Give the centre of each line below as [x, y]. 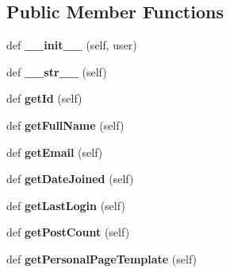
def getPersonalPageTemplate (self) [102, 258]
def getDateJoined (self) [70, 179]
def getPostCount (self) [68, 232]
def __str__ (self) [57, 71]
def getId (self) [44, 98]
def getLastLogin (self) [66, 205]
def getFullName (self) [65, 125]
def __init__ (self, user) [72, 45]
